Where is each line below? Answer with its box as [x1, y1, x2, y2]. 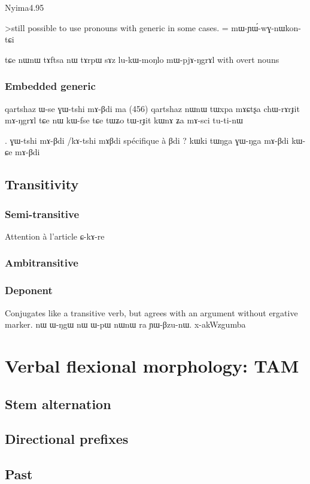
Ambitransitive [5, 255, 78, 270]
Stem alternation [5, 394, 111, 413]
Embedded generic [5, 78, 96, 93]
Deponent [5, 283, 53, 298]
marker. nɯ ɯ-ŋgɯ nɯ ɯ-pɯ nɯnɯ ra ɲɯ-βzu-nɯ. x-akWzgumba [5, 318, 246, 331]
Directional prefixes [5, 429, 129, 448]
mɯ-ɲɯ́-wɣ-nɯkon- [231, 21, 301, 34]
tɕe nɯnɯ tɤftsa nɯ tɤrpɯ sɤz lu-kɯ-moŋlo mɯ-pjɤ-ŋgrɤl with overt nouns [5, 53, 279, 65]
